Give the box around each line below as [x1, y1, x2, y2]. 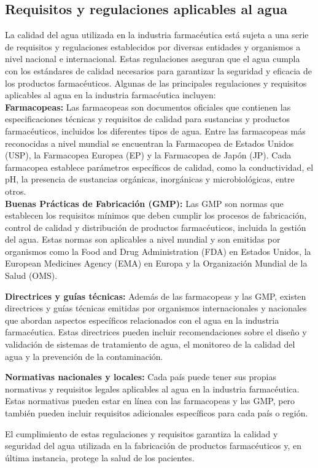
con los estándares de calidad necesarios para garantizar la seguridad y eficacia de [5, 64, 312, 77]
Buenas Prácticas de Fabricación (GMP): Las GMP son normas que [5, 197, 284, 209]
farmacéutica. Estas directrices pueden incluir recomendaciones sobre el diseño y [5, 326, 307, 338]
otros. [5, 184, 26, 197]
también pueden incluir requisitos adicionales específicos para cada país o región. [5, 407, 308, 419]
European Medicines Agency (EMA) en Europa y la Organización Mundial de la [5, 257, 308, 270]
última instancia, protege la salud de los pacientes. [5, 451, 195, 464]
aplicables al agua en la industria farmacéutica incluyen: [5, 88, 216, 101]
